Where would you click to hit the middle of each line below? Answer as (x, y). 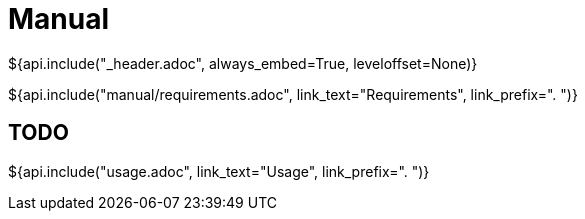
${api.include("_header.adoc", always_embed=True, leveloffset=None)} (243, 63)
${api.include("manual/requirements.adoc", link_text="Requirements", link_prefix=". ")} (293, 94)
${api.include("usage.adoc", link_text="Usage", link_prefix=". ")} (219, 171)
